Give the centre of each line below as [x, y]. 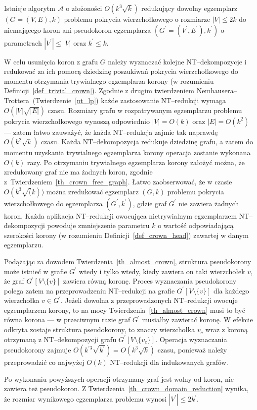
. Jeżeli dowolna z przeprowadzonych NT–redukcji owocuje [149, 300]
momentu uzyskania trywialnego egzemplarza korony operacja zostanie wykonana [127, 152]
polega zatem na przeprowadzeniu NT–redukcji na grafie [89, 290]
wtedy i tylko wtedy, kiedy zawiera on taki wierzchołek [162, 271]
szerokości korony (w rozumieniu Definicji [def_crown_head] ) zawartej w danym [126, 235]
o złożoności [84, 8]
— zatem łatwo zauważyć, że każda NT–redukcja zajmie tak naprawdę [111, 132]
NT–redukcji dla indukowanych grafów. [169, 362]
